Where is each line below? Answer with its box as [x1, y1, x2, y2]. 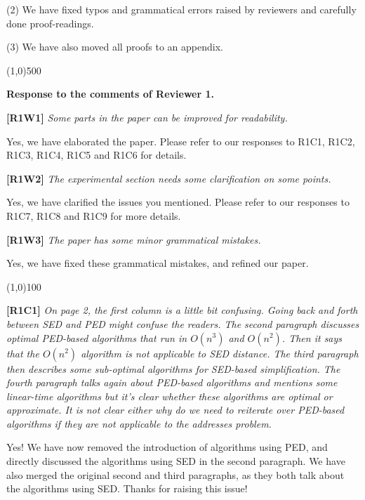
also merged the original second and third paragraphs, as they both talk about [6, 467, 345, 482]
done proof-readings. [6, 15, 94, 30]
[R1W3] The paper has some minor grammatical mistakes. [6, 232, 261, 246]
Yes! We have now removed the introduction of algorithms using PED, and [6, 440, 328, 454]
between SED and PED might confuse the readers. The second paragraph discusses [6, 316, 359, 331]
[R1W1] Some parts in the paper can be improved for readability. [6, 110, 288, 124]
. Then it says [281, 330, 343, 345]
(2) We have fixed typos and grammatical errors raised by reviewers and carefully [6, 2, 357, 16]
